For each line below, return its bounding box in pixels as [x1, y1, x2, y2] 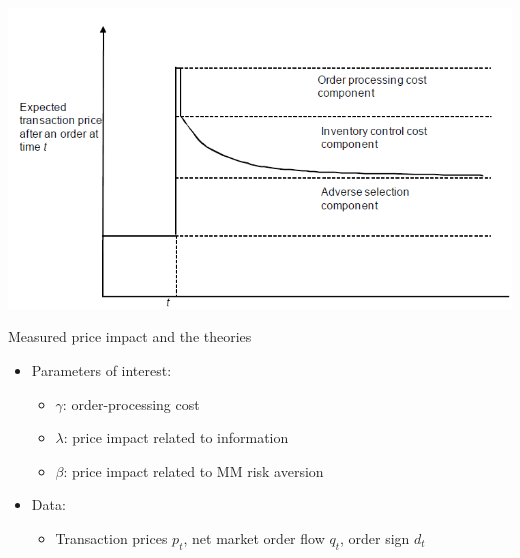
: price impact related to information [63, 427, 289, 448]
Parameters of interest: [31, 359, 172, 380]
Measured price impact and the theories [8, 326, 252, 347]
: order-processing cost [62, 393, 200, 414]
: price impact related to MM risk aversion [63, 460, 324, 481]
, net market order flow [183, 527, 325, 548]
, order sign [340, 527, 410, 548]
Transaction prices [55, 527, 168, 548]
